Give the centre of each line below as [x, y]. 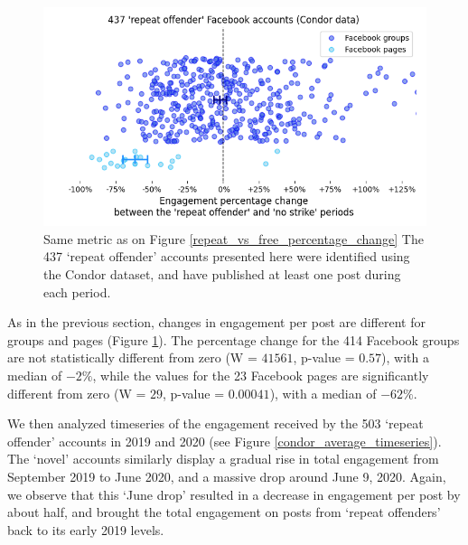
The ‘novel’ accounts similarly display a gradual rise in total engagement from [223, 459]
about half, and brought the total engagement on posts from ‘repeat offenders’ [224, 512]
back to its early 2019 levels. [86, 529]
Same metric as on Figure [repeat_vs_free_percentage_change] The [234, 238]
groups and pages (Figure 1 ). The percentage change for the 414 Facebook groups [234, 339]
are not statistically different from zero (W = [132, 357]
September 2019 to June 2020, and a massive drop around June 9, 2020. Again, [227, 476]
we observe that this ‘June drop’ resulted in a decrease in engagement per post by [234, 494]
